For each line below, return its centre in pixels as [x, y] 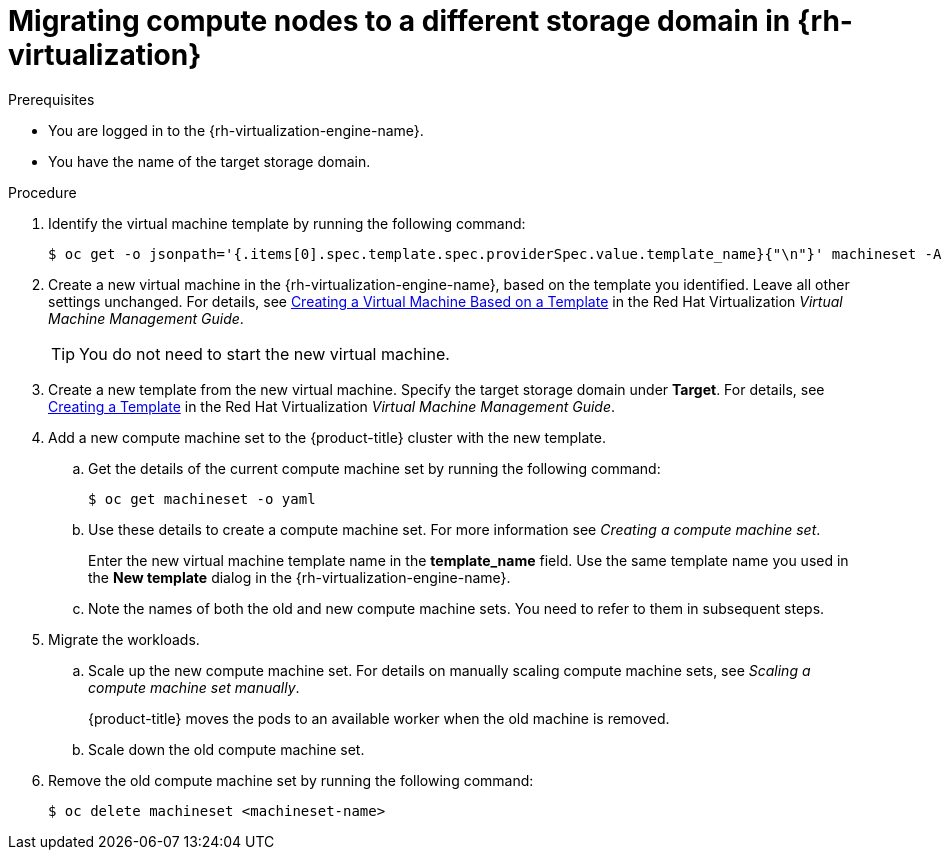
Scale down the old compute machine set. [226, 749]
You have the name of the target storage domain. [209, 161]
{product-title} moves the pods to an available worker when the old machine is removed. [379, 718]
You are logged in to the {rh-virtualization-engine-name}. [236, 130]
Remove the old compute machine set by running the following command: [291, 780]
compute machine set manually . [194, 687]
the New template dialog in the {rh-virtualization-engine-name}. [299, 577]
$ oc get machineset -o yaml [202, 498]
